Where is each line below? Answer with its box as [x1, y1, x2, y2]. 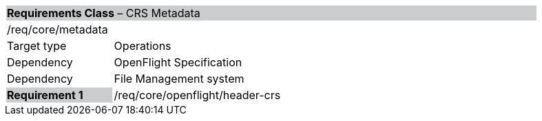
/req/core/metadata [7, 23, 108, 36]
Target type [7, 39, 67, 53]
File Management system [114, 72, 244, 85]
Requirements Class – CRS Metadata [7, 6, 200, 20]
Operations [114, 39, 171, 53]
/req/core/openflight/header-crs [114, 88, 281, 102]
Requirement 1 [7, 88, 83, 102]
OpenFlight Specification [114, 55, 242, 69]
